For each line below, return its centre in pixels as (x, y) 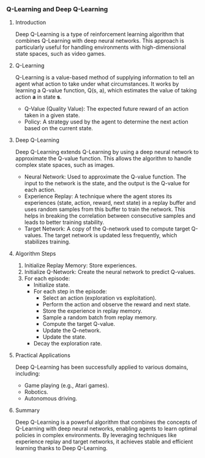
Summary (27, 410)
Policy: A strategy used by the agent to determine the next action (106, 122)
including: (28, 374)
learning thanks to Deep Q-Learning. (61, 448)
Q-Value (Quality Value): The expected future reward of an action (106, 109)
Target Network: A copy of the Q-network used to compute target (107, 229)
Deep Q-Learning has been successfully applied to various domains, (102, 367)
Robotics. (36, 392)
